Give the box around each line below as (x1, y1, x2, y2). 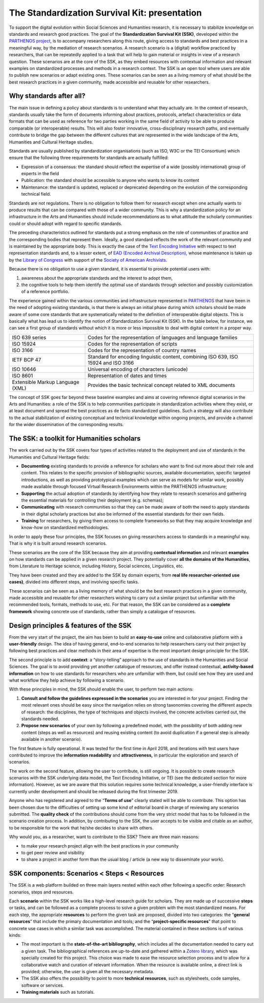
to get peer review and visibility (21, 849, 85, 855)
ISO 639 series (12, 334, 46, 341)
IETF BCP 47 (12, 356, 42, 363)
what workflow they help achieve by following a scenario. (9, 677, 125, 683)
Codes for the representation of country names (88, 347, 197, 354)
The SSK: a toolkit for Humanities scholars (9, 434, 141, 443)
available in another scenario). (21, 736, 83, 742)
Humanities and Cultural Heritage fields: (9, 454, 90, 460)
